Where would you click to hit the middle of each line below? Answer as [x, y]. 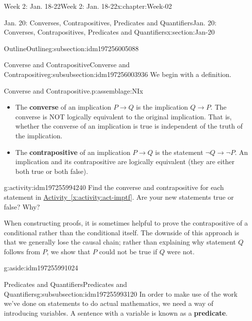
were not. [181, 251]
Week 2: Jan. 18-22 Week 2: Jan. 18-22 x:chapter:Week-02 [88, 6]
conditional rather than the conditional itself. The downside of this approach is [122, 232]
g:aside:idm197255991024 [41, 268]
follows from [22, 251]
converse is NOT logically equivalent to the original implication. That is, [124, 116]
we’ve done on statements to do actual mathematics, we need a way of [109, 303]
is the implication [162, 107]
